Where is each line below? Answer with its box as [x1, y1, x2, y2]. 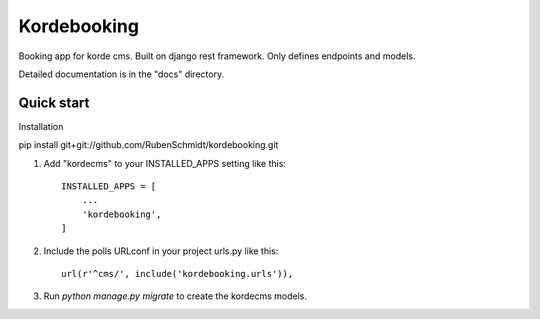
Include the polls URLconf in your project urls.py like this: [43, 245, 279, 257]
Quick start [18, 94, 90, 111]
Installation [18, 120, 64, 132]
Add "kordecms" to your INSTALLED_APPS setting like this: [43, 157, 287, 169]
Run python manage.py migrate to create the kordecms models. [43, 290, 308, 302]
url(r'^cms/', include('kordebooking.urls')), [61, 268, 294, 279]
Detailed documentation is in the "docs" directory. [18, 68, 225, 80]
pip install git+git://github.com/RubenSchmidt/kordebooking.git [18, 139, 279, 151]
